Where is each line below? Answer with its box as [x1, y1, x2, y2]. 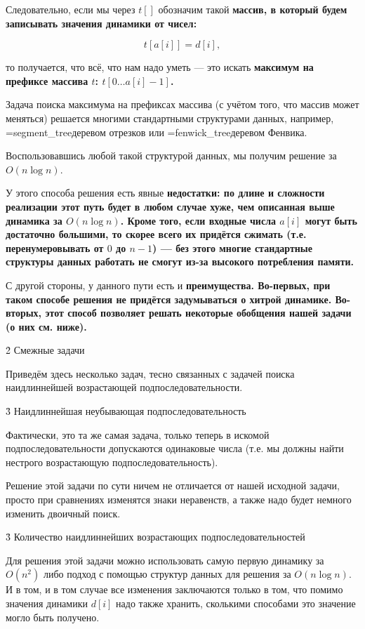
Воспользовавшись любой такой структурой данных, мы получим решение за [6, 148, 337, 163]
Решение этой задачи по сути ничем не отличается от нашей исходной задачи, [6, 478, 340, 493]
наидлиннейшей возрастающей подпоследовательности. [6, 380, 243, 395]
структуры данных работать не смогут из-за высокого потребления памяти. [6, 254, 354, 269]
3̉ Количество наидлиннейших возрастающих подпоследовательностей [6, 529, 305, 544]
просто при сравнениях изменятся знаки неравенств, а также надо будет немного [6, 492, 352, 507]
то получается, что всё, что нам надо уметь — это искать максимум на [6, 60, 314, 74]
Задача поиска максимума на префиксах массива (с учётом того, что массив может [6, 97, 359, 112]
